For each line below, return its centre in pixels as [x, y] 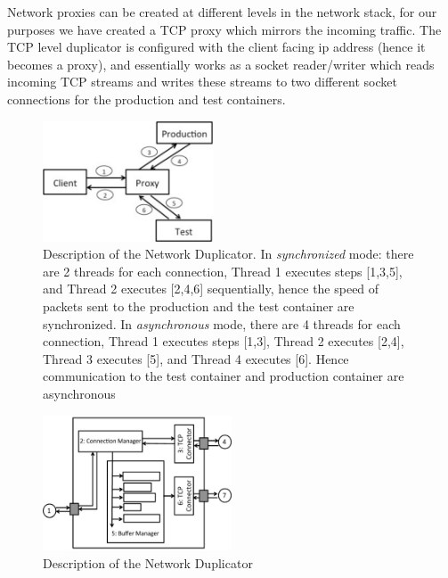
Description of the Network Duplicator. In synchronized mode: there [228, 254]
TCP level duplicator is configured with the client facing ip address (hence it [216, 47]
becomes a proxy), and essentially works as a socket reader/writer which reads [221, 64]
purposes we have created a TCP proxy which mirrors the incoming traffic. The [224, 29]
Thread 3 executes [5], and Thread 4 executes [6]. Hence [196, 358]
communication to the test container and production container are [224, 376]
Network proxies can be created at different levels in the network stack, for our [222, 12]
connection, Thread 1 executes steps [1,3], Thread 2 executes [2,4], [224, 341]
